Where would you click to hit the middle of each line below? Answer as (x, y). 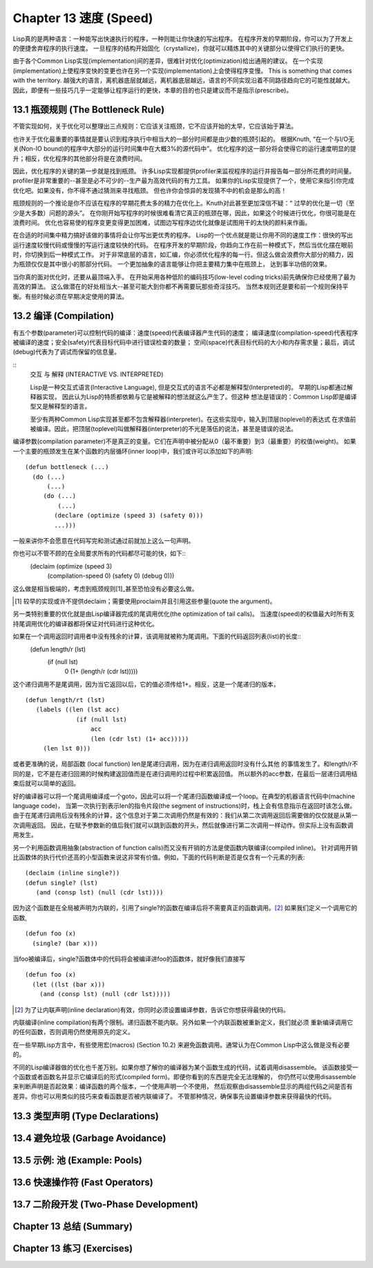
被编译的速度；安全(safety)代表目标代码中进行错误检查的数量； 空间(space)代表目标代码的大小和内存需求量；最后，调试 (184, 342)
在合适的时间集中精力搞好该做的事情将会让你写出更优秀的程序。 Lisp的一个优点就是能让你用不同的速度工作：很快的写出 (183, 235)
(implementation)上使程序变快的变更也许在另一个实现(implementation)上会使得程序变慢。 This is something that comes (182, 71)
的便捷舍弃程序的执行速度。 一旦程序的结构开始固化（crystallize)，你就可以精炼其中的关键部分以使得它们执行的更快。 (180, 48)
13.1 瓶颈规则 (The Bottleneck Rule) (89, 110)
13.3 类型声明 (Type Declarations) (86, 1116)
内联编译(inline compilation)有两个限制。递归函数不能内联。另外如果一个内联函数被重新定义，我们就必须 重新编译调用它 (183, 1022)
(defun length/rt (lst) (65, 700)
